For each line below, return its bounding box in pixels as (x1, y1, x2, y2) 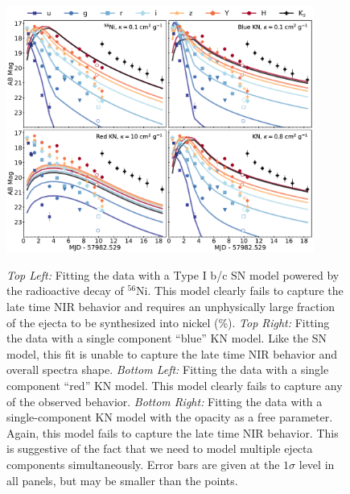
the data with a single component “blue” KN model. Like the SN (6, 330, 327, 347)
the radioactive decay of (6, 282, 124, 299)
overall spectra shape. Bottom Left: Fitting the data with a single (6, 361, 329, 378)
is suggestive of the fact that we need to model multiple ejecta (6, 440, 313, 457)
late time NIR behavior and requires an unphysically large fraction (6, 297, 336, 314)
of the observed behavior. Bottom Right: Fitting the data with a (6, 392, 323, 409)
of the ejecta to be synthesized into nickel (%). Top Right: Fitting (6, 313, 330, 330)
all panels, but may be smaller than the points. (6, 471, 238, 488)
